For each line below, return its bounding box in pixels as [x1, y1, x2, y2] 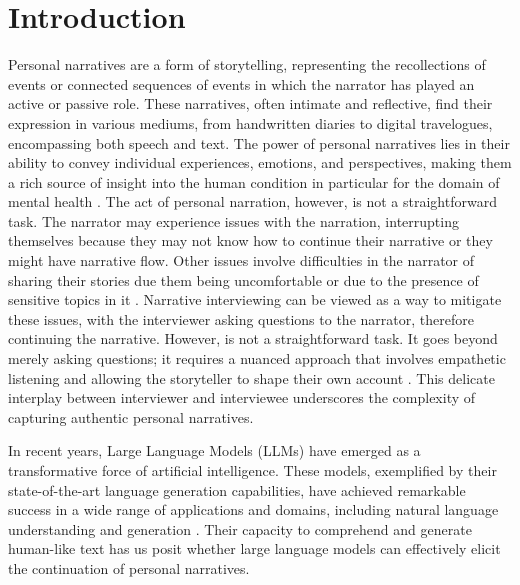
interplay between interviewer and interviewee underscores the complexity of [8, 387, 476, 408]
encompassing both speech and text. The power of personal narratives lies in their [8, 132, 510, 153]
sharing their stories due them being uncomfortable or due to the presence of [8, 269, 479, 290]
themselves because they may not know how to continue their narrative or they [8, 230, 493, 251]
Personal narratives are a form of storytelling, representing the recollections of [8, 54, 486, 75]
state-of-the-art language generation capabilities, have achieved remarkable [8, 479, 466, 500]
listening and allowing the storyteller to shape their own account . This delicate [8, 367, 495, 388]
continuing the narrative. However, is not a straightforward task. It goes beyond [8, 328, 498, 349]
